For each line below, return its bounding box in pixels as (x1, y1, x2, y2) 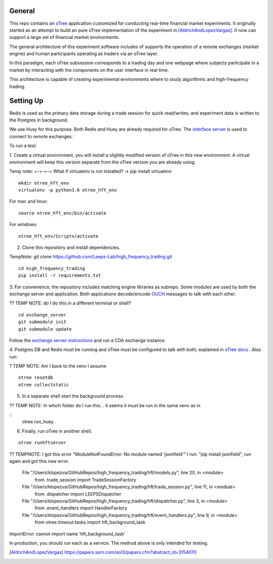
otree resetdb (18, 375, 53, 380)
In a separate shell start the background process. (22, 393, 124, 399)
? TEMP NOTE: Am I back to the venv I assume (9, 363, 107, 369)
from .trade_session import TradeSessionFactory (34, 476, 136, 483)
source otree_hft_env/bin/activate (18, 210, 107, 216)
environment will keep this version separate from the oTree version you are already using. (9, 159, 196, 165)
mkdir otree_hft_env (18, 180, 69, 186)
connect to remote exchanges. (9, 133, 73, 139)
